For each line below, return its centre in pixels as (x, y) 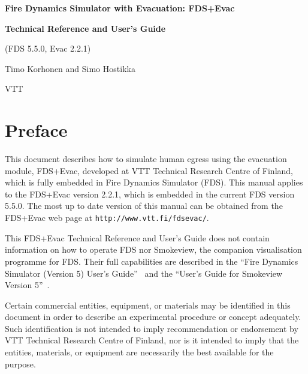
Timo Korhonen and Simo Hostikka (70, 68)
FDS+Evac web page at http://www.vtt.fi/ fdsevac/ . (107, 218)
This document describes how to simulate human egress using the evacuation (146, 159)
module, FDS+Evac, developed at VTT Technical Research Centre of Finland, (149, 170)
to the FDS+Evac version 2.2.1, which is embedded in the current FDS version (150, 194)
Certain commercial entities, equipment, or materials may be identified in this (148, 305)
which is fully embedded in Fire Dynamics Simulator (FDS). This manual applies (154, 182)
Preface (36, 130)
